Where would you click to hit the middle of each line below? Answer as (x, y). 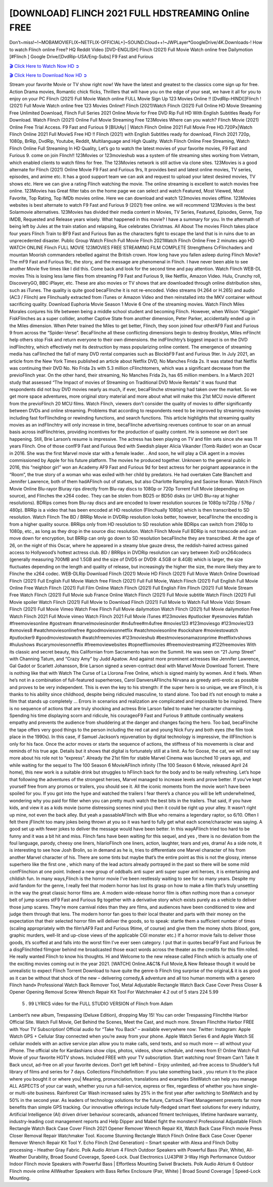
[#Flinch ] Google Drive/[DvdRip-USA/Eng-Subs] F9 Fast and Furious (81, 57)
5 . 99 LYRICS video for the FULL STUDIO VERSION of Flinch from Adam (97, 1004)
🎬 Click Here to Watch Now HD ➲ (44, 66)
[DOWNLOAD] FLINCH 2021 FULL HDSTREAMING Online (129, 13)
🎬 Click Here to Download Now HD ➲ (48, 75)
